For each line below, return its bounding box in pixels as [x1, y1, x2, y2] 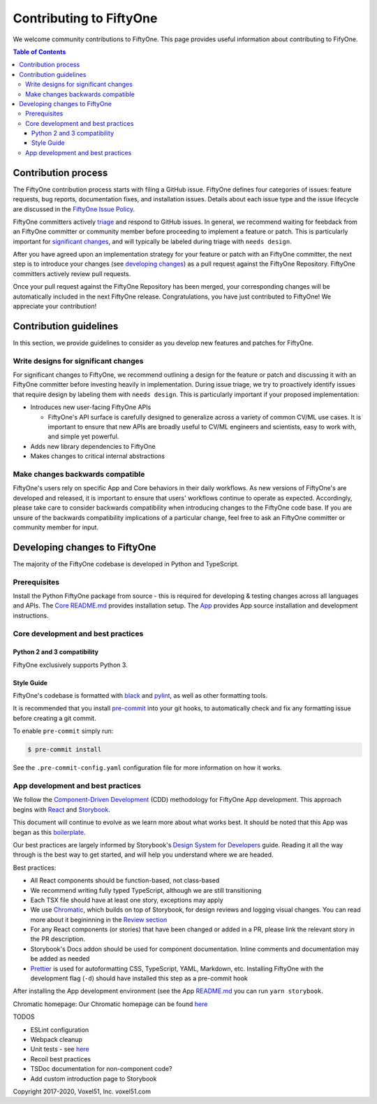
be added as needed [30, 954, 90, 963]
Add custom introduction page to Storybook [30, 1074, 157, 1083]
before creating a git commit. [13, 714, 97, 722]
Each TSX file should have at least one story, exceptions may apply [30, 896, 223, 904]
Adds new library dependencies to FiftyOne [30, 442, 156, 450]
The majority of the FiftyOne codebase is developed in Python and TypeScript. [13, 559, 239, 568]
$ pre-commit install [27, 745, 102, 754]
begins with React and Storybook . [13, 805, 111, 814]
